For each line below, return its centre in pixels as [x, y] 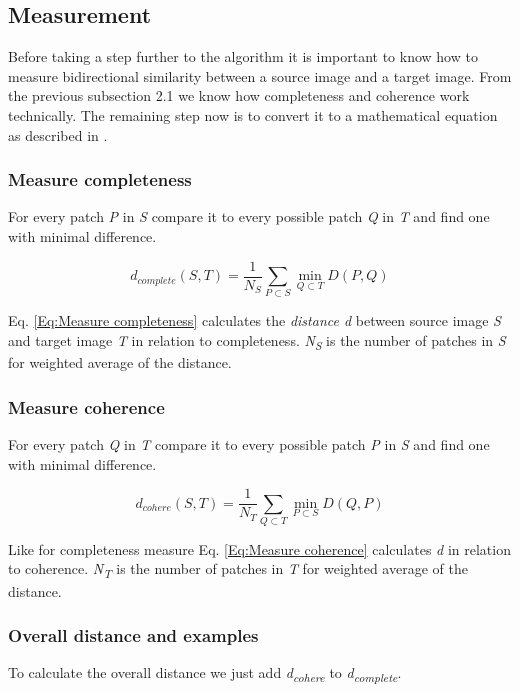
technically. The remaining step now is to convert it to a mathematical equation [253, 114]
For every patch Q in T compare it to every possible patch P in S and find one [249, 443]
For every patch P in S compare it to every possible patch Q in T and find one [249, 216]
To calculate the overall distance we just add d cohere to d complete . [205, 674]
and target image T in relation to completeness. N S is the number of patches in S [257, 341]
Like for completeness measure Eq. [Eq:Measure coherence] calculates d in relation [259, 548]
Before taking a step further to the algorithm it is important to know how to [243, 56]
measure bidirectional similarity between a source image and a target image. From [260, 75]
